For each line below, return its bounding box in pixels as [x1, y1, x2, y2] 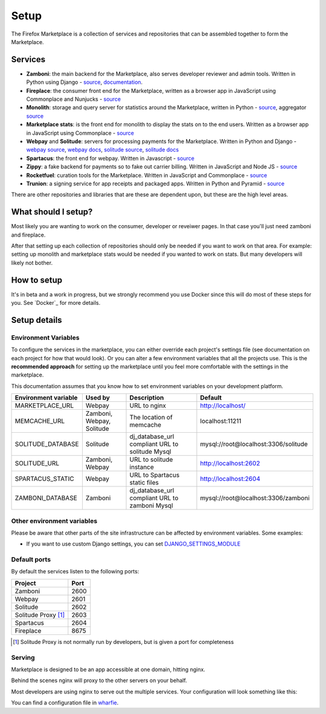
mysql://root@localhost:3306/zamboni [200, 494, 310, 502]
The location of [129, 413, 173, 422]
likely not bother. [11, 259, 53, 266]
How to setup [11, 275, 63, 285]
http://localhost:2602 [200, 459, 260, 468]
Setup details [11, 314, 63, 325]
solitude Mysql [129, 447, 171, 456]
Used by [85, 394, 110, 402]
